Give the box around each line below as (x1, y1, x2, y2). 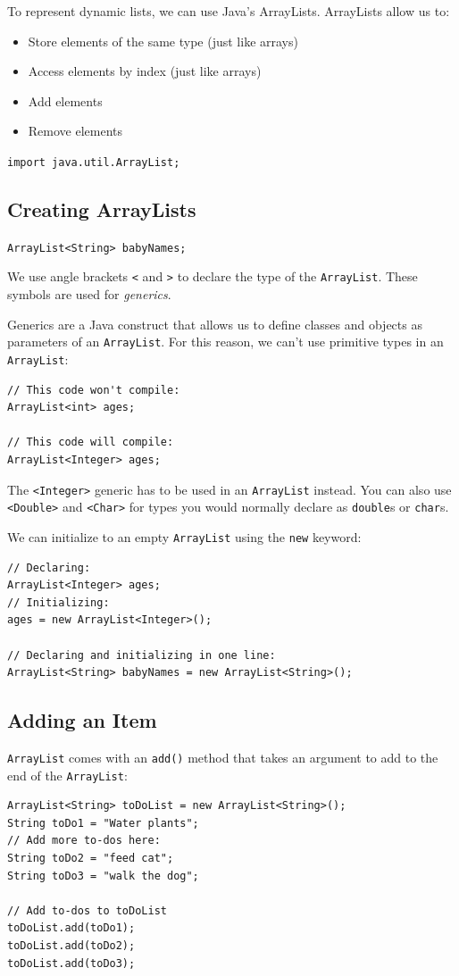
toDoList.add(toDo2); (7, 939, 136, 952)
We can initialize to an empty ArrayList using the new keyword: (7, 527, 362, 546)
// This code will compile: (7, 436, 174, 449)
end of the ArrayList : (7, 765, 128, 784)
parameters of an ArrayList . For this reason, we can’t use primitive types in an (7, 332, 444, 351)
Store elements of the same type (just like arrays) (28, 31, 298, 50)
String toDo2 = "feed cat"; (7, 852, 174, 865)
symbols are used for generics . (7, 285, 171, 304)
